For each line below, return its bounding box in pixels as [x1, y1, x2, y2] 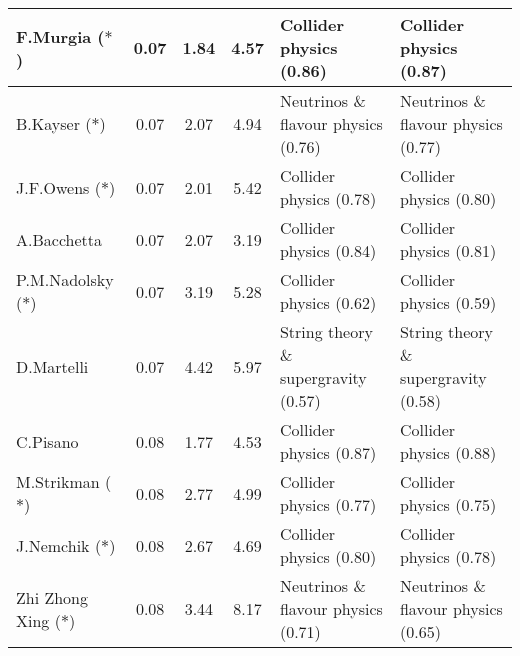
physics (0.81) [399, 239, 497, 262]
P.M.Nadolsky [16, 268, 114, 291]
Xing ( [16, 608, 61, 632]
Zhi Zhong [16, 585, 89, 609]
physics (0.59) [399, 291, 497, 314]
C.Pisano [16, 429, 79, 453]
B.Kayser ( [16, 112, 92, 135]
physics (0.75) [399, 493, 497, 516]
